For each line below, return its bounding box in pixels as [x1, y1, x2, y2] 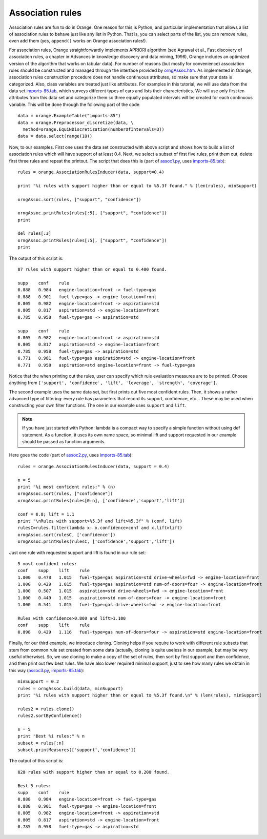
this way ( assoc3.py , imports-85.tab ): [9, 667, 84, 673]
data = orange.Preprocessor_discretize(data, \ [18, 120, 134, 125]
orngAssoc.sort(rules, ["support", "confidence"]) [18, 197, 142, 202]
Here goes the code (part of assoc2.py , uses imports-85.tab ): [9, 452, 133, 458]
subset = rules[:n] [18, 740, 64, 746]
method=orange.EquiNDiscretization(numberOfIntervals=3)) [22, 127, 164, 132]
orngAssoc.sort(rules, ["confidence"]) [18, 491, 113, 496]
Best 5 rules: [18, 783, 51, 788]
